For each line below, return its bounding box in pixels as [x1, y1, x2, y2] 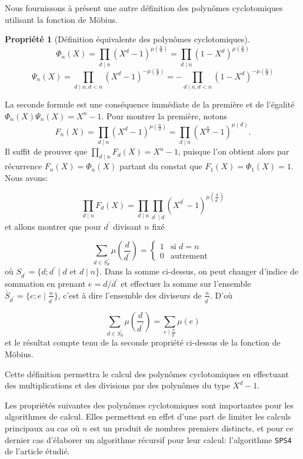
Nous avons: [5, 171, 48, 183]
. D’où [210, 289, 232, 301]
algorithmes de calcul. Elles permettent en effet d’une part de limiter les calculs [5, 410, 291, 423]
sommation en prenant [5, 277, 86, 290]
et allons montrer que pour [5, 220, 101, 232]
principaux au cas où [5, 421, 80, 434]
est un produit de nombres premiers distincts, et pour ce [90, 421, 294, 434]
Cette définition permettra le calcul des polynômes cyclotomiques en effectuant [5, 367, 289, 380]
